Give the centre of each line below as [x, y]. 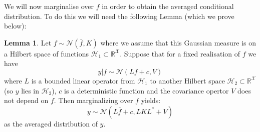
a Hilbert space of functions [46, 53]
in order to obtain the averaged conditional [168, 6]
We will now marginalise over [49, 6]
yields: [151, 100]
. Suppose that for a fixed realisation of [180, 53]
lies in [30, 90]
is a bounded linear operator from [83, 80]
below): [15, 26]
